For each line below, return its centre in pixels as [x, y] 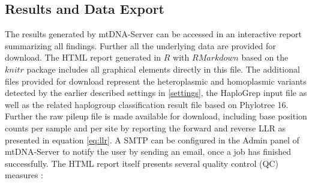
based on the [265, 57]
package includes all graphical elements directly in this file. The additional [163, 69]
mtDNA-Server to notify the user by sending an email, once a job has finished [148, 151]
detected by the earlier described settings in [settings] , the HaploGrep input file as [156, 93]
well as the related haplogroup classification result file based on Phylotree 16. [147, 104]
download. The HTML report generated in [83, 57]
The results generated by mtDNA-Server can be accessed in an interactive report [153, 34]
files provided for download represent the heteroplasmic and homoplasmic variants [156, 81]
